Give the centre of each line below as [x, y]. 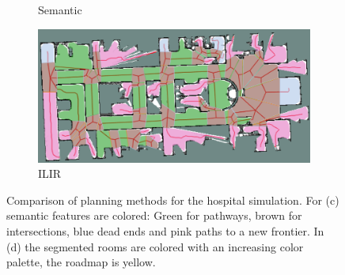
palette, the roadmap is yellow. [81, 262]
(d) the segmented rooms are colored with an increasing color [155, 246]
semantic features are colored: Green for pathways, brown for [154, 215]
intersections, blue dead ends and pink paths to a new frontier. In [165, 231]
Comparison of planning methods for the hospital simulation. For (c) [173, 200]
